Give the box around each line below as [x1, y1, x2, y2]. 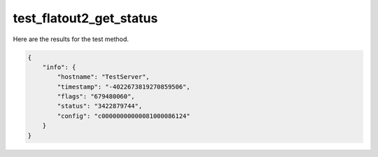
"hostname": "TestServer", [57, 73, 150, 81]
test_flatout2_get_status [13, 10, 158, 26]
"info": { [42, 63, 76, 71]
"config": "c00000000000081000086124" [57, 112, 190, 120]
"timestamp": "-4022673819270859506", [57, 82, 190, 91]
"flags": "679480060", [57, 93, 136, 100]
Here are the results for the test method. [13, 35, 129, 43]
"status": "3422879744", [57, 102, 143, 110]
